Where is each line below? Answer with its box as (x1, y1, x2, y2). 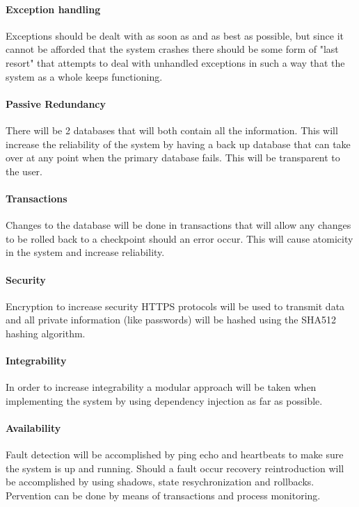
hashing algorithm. (6, 325, 86, 340)
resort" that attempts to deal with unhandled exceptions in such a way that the (6, 55, 345, 70)
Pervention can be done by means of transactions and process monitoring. (6, 488, 321, 503)
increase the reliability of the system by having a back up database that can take (6, 136, 351, 151)
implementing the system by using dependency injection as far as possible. (6, 393, 323, 408)
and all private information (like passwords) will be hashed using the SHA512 (6, 312, 336, 327)
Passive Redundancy (6, 96, 106, 111)
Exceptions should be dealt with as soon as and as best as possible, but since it (6, 28, 344, 42)
